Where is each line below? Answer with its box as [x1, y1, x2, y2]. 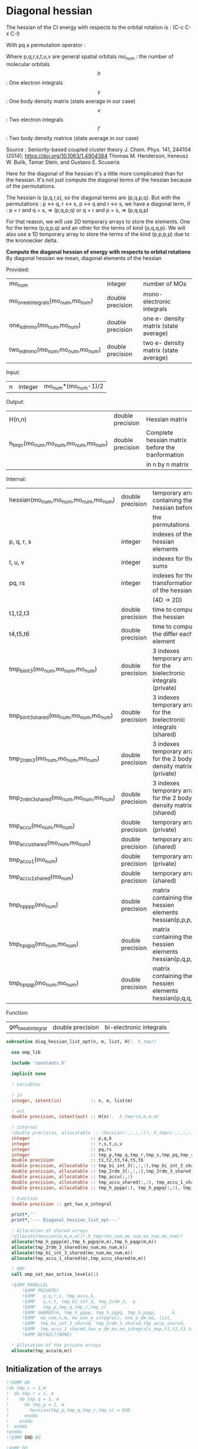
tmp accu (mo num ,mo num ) [9, 821, 75, 831]
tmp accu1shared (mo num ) [9, 872, 74, 882]
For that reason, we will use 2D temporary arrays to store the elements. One [6, 217, 190, 225]
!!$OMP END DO [6, 1435, 41, 1441]
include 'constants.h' [11, 1060, 67, 1066]
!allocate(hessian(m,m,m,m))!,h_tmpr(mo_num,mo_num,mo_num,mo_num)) [11, 1233, 183, 1239]
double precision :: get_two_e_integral [11, 1201, 112, 1207]
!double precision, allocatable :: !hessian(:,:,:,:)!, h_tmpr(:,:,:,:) [11, 1130, 194, 1136]
